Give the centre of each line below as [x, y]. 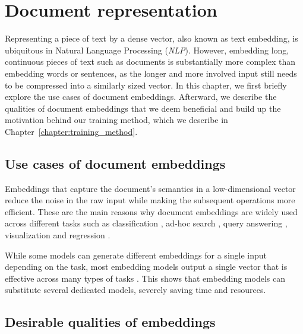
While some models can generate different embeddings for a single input [136, 255]
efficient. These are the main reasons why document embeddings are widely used [151, 211]
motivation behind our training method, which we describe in [116, 120]
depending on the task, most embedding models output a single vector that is [146, 267]
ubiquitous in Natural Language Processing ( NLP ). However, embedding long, [147, 50]
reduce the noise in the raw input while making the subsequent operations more [150, 200]
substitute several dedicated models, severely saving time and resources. [135, 290]
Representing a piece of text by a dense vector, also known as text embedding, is [151, 38]
